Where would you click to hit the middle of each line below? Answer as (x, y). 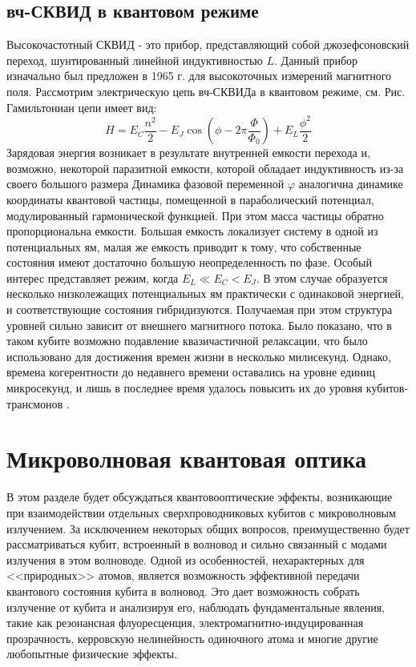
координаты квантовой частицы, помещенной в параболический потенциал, (190, 199)
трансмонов (35, 403)
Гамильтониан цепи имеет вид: (82, 107)
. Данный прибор (316, 60)
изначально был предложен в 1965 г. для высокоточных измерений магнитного (199, 76)
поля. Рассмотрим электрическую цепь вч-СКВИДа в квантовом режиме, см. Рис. (206, 91)
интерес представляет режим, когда (93, 277)
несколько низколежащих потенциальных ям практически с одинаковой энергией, (205, 293)
